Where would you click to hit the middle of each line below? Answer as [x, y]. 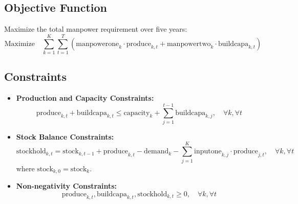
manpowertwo [189, 44]
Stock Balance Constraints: [65, 136]
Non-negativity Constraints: [67, 186]
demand [156, 152]
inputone [208, 152]
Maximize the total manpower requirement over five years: [96, 29]
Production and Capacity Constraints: [85, 98]
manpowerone [98, 44]
